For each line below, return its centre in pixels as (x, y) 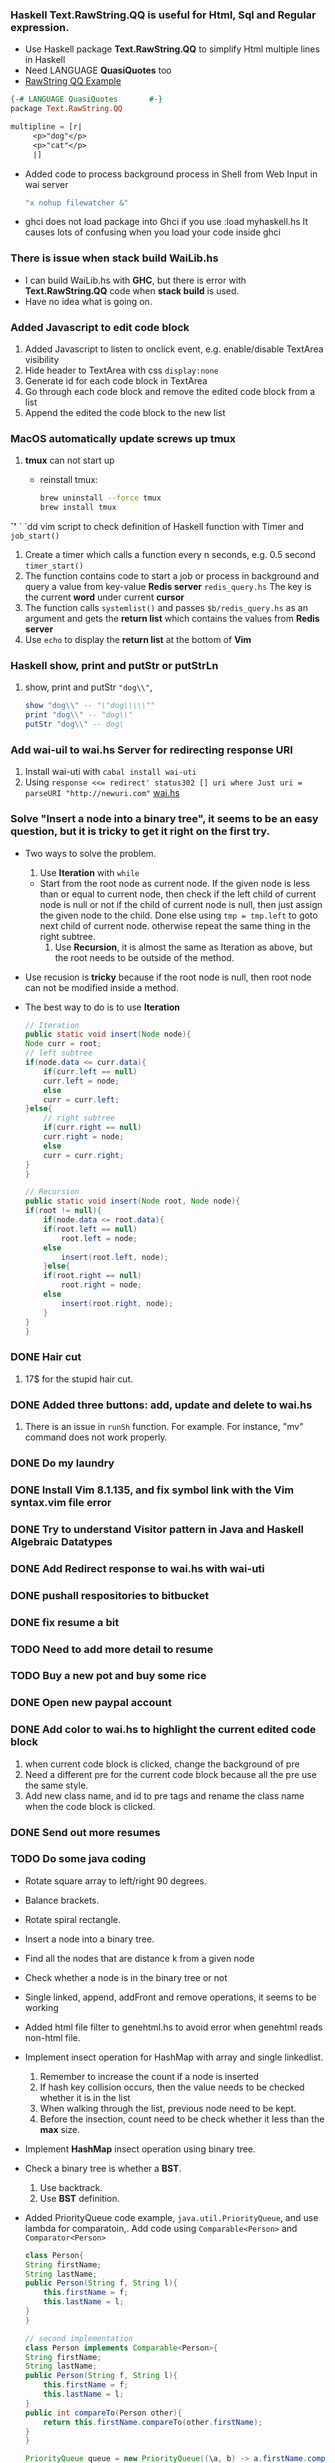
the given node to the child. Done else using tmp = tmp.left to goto (178, 915)
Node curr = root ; (63, 1044)
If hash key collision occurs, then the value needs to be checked (172, 2087)
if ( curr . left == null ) (90, 1071)
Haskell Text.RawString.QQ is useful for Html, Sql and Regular (163, 15)
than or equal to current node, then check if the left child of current (178, 894)
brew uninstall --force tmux (100, 498)
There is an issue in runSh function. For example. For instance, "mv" (164, 1427)
